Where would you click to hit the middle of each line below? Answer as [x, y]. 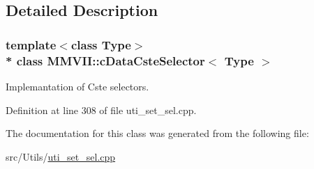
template [31, 44]
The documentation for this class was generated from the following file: [157, 133]
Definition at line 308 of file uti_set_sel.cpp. [101, 110]
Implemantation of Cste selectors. [77, 86]
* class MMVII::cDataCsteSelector [105, 60]
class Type [101, 44]
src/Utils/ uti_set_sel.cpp [61, 156]
